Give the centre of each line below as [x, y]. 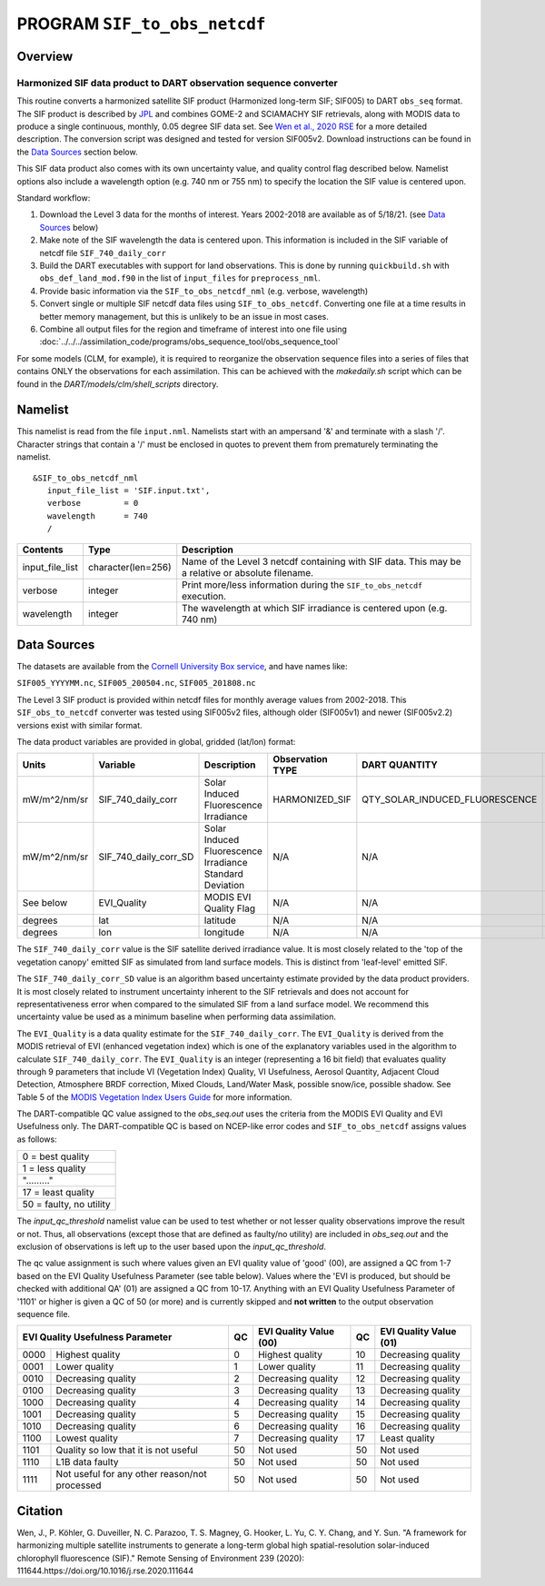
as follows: [37, 1139]
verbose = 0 [93, 503]
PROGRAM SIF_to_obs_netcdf [141, 24]
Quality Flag [230, 908]
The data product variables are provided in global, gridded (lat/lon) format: [156, 742]
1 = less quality [54, 1169]
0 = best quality [56, 1156]
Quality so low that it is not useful [127, 1451]
